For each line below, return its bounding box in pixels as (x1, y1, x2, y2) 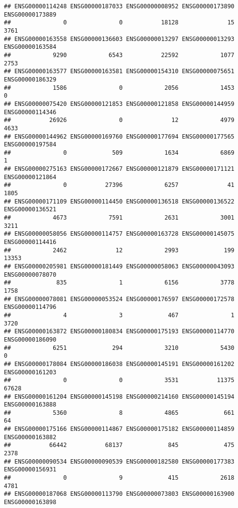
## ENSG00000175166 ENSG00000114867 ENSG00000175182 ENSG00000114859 (4, 426, 235, 433)
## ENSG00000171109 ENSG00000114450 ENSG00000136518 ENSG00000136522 (4, 198, 235, 205)
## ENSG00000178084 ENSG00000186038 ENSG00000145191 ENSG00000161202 (4, 360, 235, 367)
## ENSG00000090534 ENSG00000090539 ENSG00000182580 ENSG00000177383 (4, 458, 235, 465)
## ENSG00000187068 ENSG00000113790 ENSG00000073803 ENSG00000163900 (4, 490, 235, 498)
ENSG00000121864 (4, 173, 57, 181)
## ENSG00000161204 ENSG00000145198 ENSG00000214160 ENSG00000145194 (4, 393, 235, 400)
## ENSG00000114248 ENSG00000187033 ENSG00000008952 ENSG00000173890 (4, 3, 235, 10)
